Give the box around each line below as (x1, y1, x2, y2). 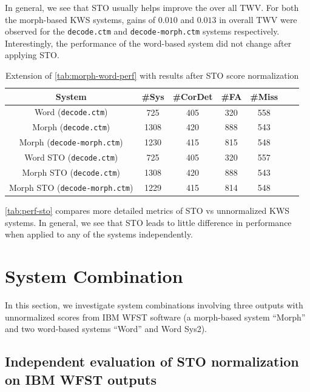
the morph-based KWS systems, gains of (5, 13, 156, 25)
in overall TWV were (219, 13, 297, 25)
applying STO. (5, 48, 59, 61)
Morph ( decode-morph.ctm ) (19, 136, 123, 148)
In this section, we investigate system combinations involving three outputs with (5, 299, 303, 311)
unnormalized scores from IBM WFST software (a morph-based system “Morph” (5, 310, 306, 323)
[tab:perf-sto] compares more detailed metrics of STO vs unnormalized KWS (5, 204, 290, 217)
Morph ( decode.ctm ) (32, 121, 110, 133)
